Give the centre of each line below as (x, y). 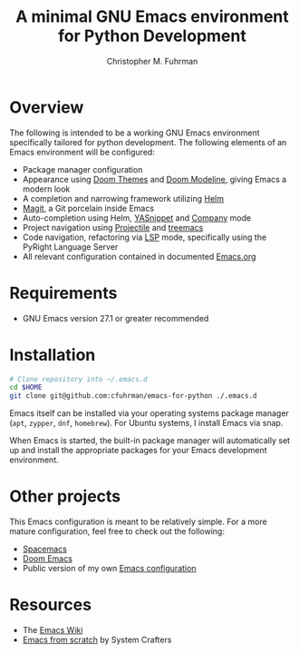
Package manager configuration (82, 169)
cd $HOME (26, 388)
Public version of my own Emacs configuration (109, 569)
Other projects (65, 496)
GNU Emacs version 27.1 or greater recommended (116, 318)
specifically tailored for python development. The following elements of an (148, 142)
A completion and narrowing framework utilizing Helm (123, 198)
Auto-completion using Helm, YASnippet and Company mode (137, 218)
